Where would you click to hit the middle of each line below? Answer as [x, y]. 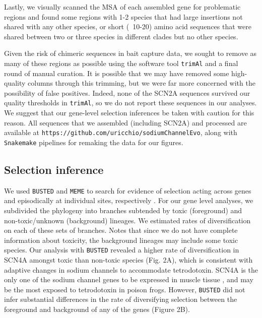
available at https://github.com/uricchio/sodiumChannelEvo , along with [121, 132]
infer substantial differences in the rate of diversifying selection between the [121, 299]
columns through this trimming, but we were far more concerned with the [142, 83]
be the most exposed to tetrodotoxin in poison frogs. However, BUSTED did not [125, 289]
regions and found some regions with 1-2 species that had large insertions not [123, 16]
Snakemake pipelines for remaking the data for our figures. [94, 142]
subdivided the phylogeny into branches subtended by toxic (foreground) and [123, 210]
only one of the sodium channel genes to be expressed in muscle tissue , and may [129, 279]
